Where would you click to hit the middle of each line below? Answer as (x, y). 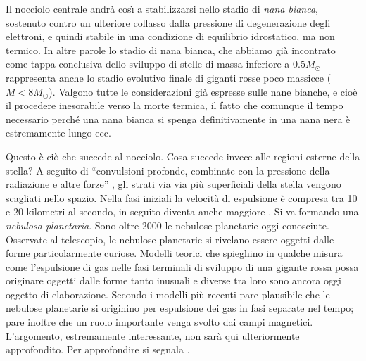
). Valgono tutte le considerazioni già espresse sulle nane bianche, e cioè (203, 91)
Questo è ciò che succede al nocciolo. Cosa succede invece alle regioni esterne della (183, 156)
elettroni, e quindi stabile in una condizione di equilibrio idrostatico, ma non (170, 36)
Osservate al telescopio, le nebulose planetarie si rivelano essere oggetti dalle (170, 239)
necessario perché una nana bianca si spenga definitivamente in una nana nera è (178, 119)
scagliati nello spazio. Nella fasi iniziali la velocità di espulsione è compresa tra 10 (182, 197)
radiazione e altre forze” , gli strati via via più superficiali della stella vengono (173, 184)
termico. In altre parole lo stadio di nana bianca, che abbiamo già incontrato (171, 50)
